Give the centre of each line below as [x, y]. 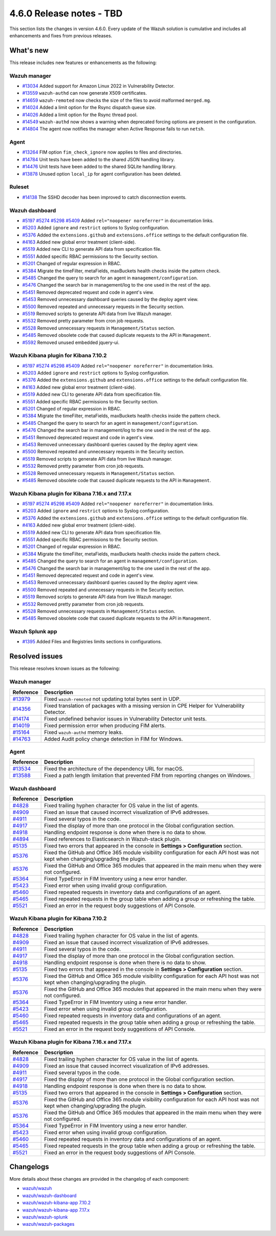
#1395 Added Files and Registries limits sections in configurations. [92, 642]
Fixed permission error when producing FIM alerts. [105, 725]
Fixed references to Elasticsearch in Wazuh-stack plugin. [113, 839]
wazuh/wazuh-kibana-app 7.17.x [56, 1210]
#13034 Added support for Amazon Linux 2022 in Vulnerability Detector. [98, 86]
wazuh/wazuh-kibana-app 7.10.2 [56, 1203]
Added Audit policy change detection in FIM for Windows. [114, 739]
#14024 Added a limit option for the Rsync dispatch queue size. [89, 107]
